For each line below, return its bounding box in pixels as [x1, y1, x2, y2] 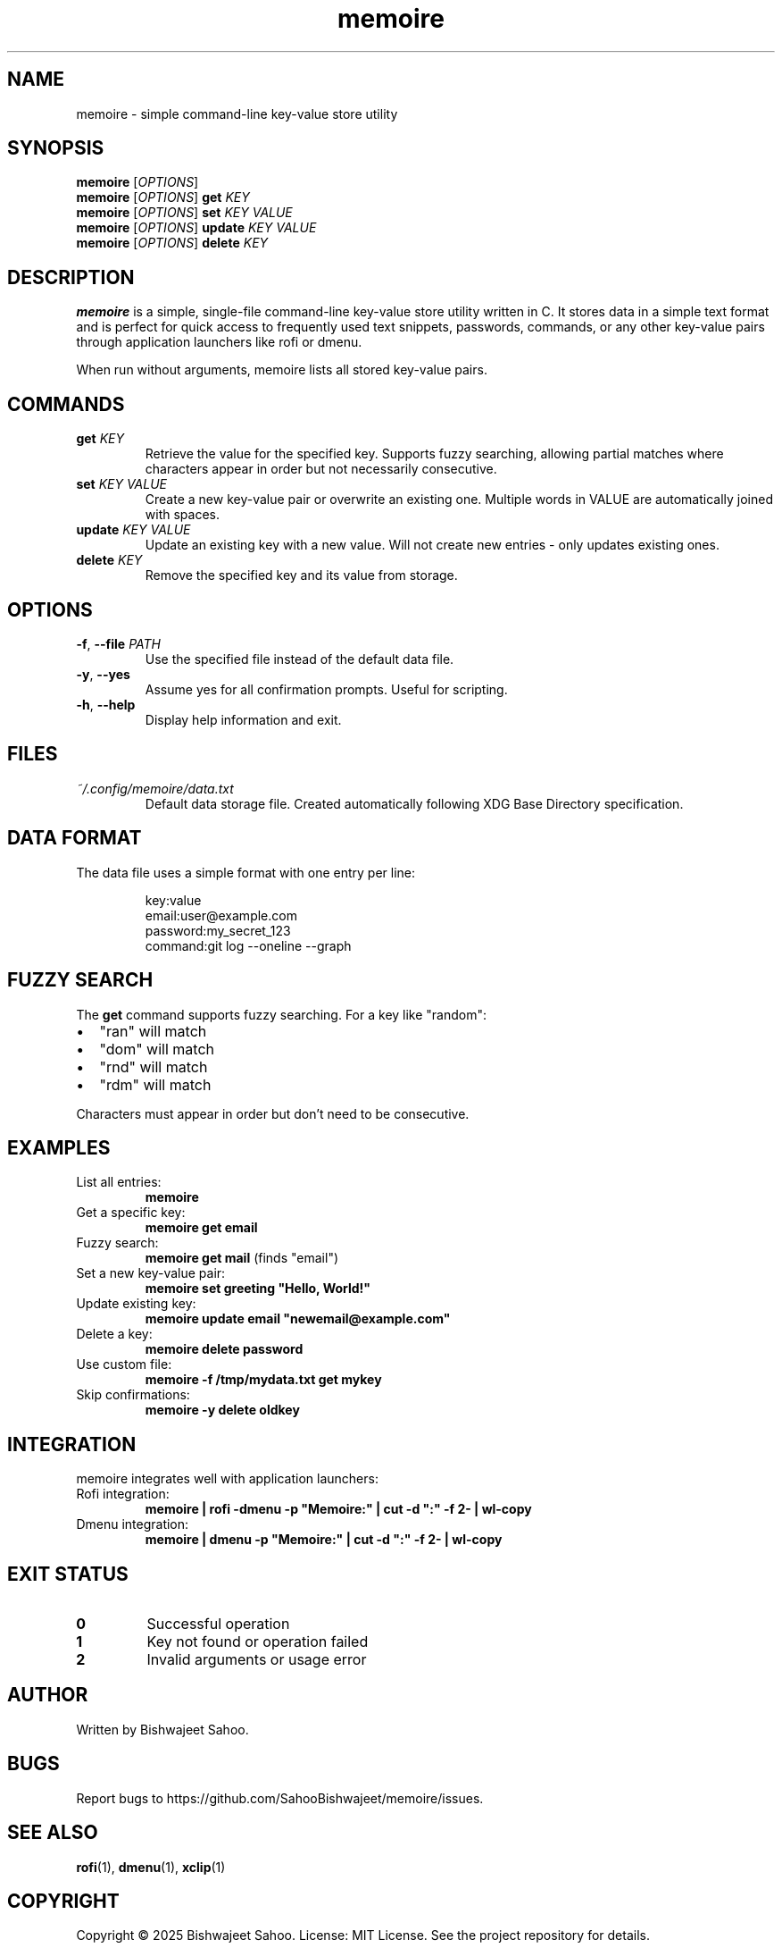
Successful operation [146, 1615, 290, 1633]
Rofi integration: [76, 1486, 170, 1502]
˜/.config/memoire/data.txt [76, 780, 234, 796]
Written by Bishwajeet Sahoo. [76, 1721, 249, 1737]
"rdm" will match [99, 1075, 212, 1094]
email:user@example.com [145, 907, 297, 923]
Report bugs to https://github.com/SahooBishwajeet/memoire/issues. [76, 1790, 484, 1806]
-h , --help [76, 696, 136, 712]
